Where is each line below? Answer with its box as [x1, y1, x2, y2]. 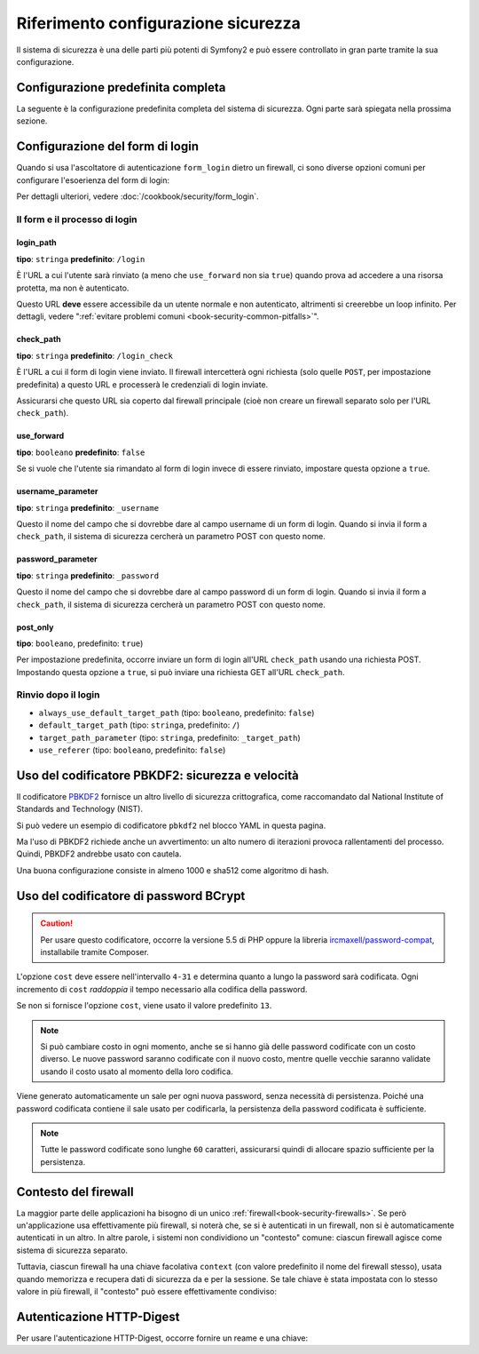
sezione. [16, 115, 48, 126]
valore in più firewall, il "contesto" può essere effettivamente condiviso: [16, 1286, 278, 1296]
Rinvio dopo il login [16, 689, 100, 701]
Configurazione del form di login [16, 139, 200, 155]
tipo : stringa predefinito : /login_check [16, 350, 173, 361]
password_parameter [16, 554, 98, 564]
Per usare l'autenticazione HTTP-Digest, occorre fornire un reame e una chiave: [16, 1333, 309, 1343]
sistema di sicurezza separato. [16, 1245, 129, 1255]
